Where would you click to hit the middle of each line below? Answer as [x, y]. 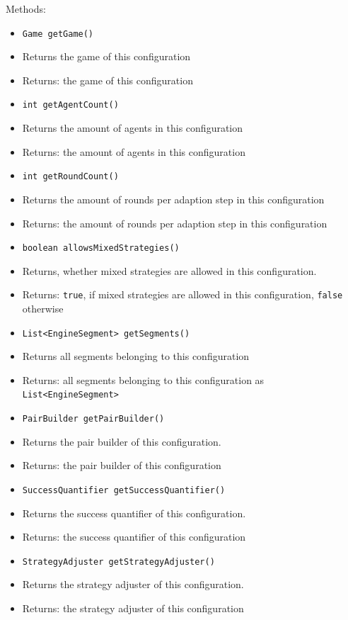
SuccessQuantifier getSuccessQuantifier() [124, 490]
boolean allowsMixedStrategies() [101, 248]
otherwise [43, 309]
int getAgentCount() [70, 105]
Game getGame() [58, 34]
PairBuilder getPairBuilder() [93, 419]
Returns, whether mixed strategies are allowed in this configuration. [169, 270]
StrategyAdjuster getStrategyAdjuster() [118, 562]
